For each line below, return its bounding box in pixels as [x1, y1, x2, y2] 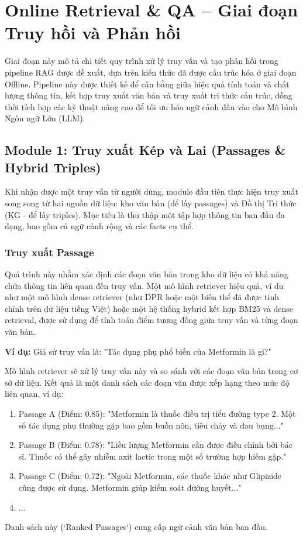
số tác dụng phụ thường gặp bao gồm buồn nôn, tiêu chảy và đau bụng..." [18, 419, 284, 431]
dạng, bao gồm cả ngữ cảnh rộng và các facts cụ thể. [5, 220, 194, 232]
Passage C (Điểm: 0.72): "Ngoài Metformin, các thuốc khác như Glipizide [18, 470, 282, 482]
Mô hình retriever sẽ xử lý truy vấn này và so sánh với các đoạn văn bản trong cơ [5, 365, 298, 377]
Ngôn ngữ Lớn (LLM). [5, 112, 85, 124]
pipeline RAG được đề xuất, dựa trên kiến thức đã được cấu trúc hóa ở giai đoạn [5, 66, 297, 78]
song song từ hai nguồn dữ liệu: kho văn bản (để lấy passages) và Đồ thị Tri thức [5, 197, 297, 209]
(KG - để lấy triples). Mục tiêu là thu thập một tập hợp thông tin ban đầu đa [5, 208, 285, 220]
